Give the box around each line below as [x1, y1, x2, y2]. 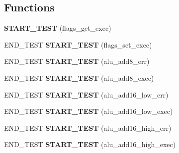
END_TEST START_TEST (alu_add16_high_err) [4, 122, 172, 133]
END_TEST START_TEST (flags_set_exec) [4, 39, 152, 50]
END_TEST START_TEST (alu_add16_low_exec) [4, 106, 173, 116]
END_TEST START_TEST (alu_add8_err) [4, 56, 150, 66]
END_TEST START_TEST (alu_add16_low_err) [4, 89, 169, 100]
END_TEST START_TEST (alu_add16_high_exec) [4, 139, 176, 150]
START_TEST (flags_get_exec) [4, 23, 111, 33]
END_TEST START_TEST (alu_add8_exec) [4, 72, 154, 83]
